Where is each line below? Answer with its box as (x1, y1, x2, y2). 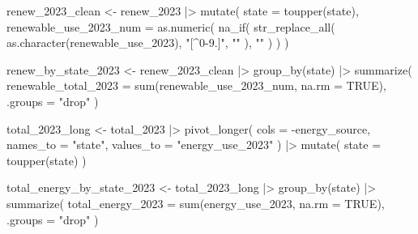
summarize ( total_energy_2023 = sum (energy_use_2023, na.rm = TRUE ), (6, 194, 385, 211)
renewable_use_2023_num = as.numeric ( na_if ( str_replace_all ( (6, 18, 335, 35)
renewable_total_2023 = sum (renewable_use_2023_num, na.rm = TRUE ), (6, 77, 386, 94)
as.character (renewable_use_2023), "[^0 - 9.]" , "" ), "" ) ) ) (6, 34, 289, 51)
